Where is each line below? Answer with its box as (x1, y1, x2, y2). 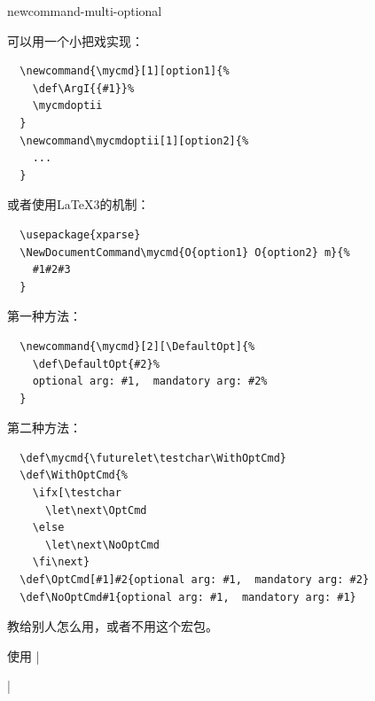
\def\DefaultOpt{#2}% (32, 357, 160, 370)
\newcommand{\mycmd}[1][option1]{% (20, 65, 230, 78)
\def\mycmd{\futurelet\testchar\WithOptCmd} (20, 451, 286, 464)
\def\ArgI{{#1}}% (32, 82, 135, 95)
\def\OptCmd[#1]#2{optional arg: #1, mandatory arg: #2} (20, 573, 370, 587)
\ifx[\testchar (32, 487, 121, 500)
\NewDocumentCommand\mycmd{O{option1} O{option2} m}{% (20, 245, 350, 259)
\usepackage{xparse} (20, 228, 141, 241)
